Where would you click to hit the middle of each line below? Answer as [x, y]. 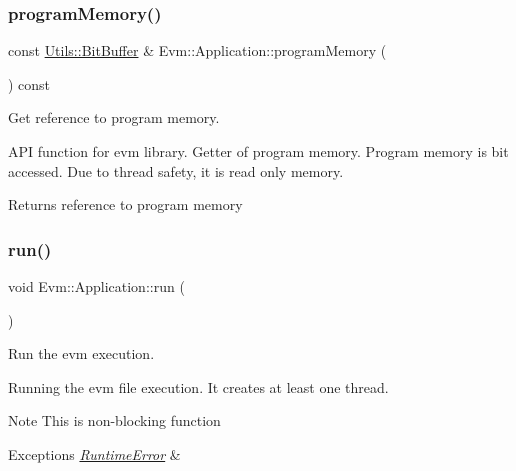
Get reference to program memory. [114, 117]
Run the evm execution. [81, 353]
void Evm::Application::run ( [96, 286]
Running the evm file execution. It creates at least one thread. [198, 386]
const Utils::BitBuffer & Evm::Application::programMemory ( [197, 50]
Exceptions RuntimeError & [94, 453]
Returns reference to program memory [125, 204]
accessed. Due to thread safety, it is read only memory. [176, 170]
